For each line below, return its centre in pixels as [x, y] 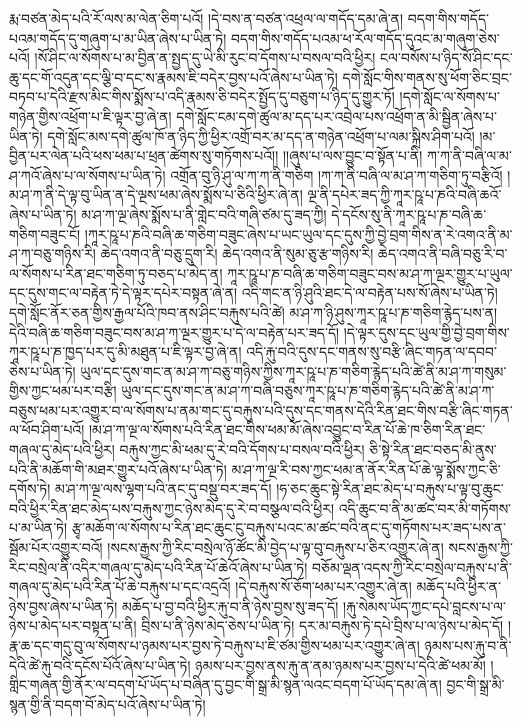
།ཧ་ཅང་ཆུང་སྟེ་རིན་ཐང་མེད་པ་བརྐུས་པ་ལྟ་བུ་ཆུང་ [390, 488]
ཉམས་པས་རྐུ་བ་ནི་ [468, 645]
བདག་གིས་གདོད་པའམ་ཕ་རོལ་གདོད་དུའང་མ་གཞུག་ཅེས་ [365, 37]
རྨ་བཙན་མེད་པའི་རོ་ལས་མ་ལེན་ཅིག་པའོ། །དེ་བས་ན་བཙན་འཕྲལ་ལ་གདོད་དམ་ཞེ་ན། [206, 18]
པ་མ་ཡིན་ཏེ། [38, 527]
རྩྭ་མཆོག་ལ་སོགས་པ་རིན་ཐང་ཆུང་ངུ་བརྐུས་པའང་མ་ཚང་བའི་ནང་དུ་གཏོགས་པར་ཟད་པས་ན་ [289, 527]
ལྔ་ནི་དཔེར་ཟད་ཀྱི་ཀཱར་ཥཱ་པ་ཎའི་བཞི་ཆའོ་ [404, 194]
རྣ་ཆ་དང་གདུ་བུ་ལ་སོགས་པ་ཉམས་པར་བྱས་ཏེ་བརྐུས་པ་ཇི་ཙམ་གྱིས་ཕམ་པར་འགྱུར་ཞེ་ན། [214, 645]
